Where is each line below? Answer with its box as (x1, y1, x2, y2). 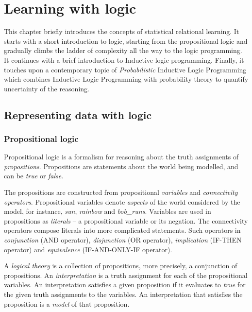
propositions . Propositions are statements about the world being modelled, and (4, 161, 238, 171)
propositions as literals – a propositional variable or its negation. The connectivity (4, 215, 248, 225)
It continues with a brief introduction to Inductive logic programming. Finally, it (4, 54, 244, 65)
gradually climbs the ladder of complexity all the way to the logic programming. (4, 45, 242, 55)
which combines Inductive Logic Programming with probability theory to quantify (4, 74, 249, 84)
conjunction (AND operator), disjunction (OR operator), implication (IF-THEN (4, 235, 242, 245)
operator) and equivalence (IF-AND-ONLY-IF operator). (4, 244, 172, 254)
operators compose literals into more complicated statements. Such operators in (4, 225, 241, 235)
